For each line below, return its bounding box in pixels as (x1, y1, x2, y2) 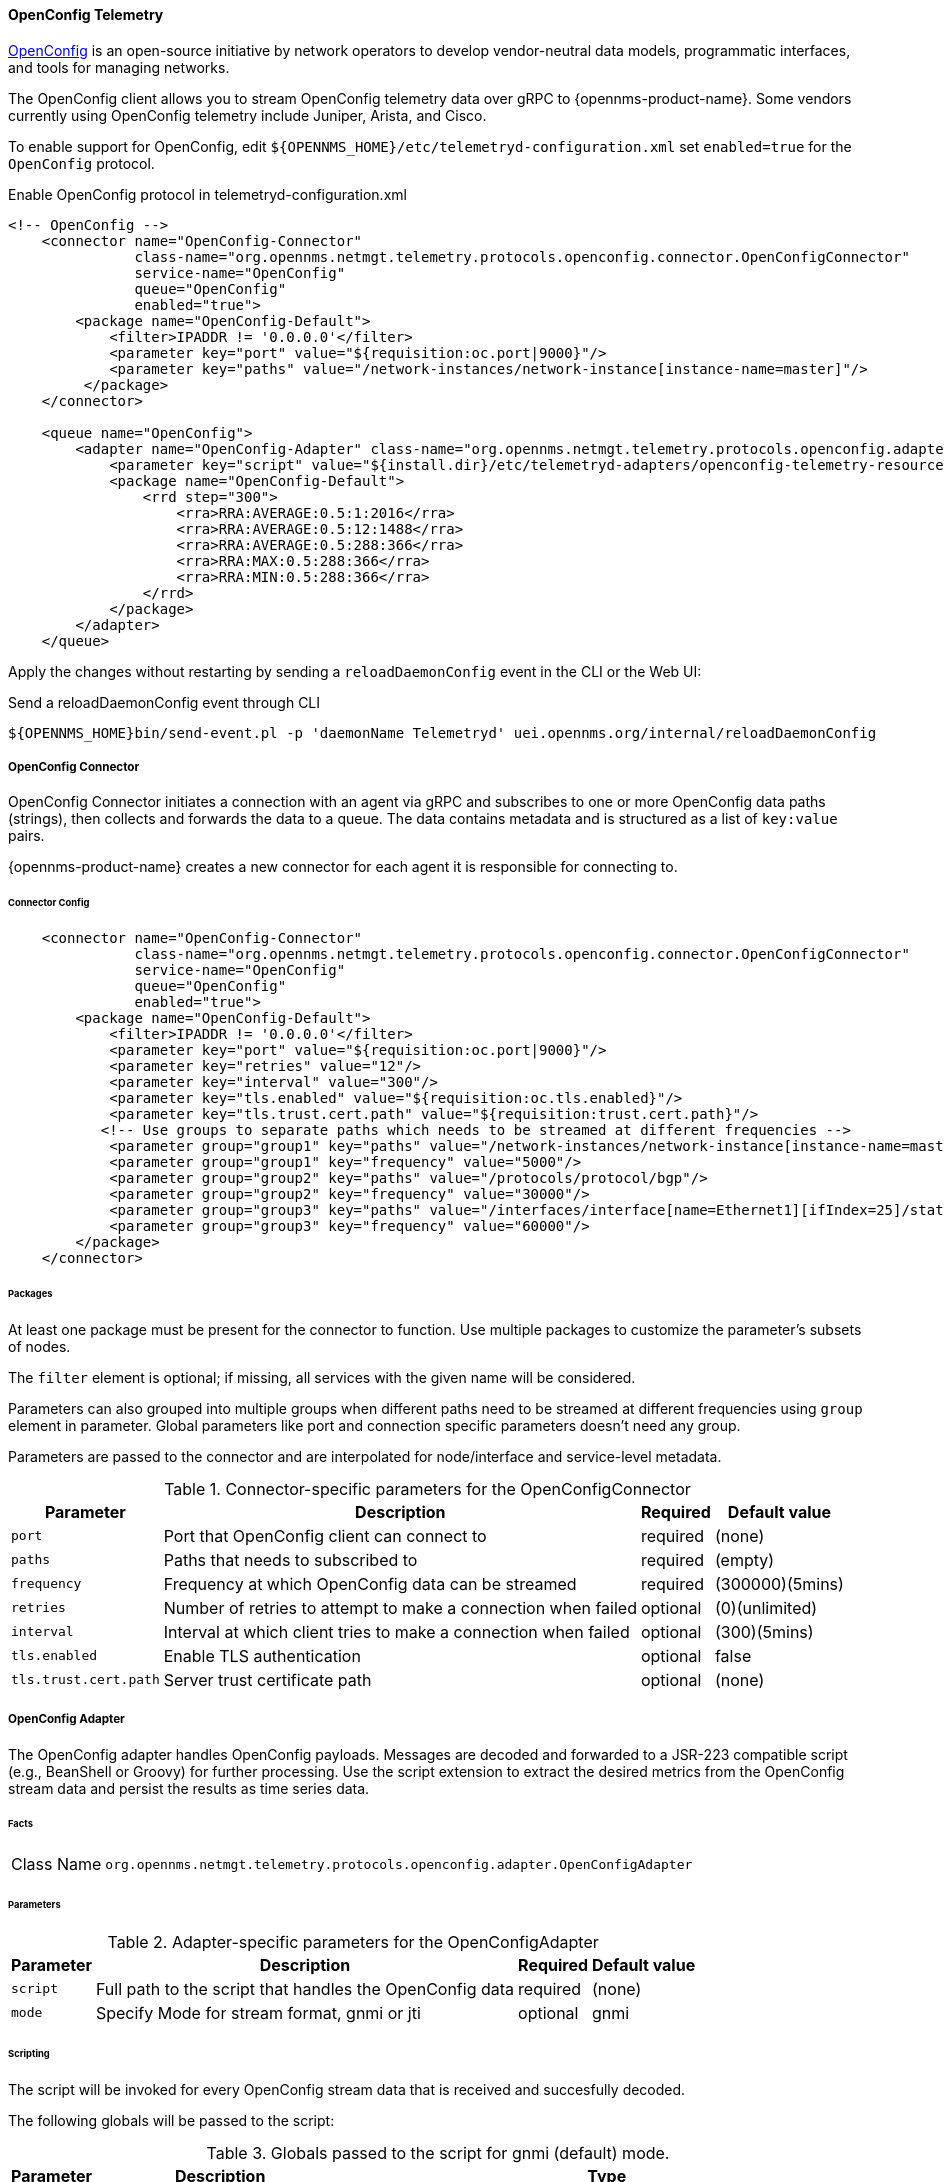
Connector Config (8, 897, 90, 909)
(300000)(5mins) (714, 1573, 844, 1594)
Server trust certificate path (163, 1669, 372, 1690)
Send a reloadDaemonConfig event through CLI (8, 693, 321, 711)
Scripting (8, 2047, 50, 2059)
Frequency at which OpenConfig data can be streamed (163, 1573, 577, 1594)
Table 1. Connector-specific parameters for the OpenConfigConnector (164, 1478, 691, 1499)
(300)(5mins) (714, 1621, 814, 1642)
